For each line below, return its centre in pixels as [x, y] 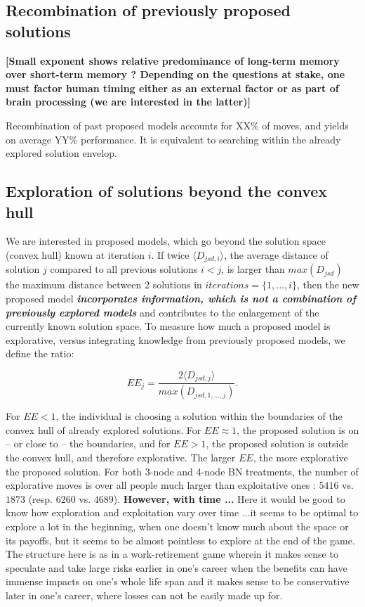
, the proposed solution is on [298, 429]
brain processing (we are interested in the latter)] [128, 102]
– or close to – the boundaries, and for [88, 443]
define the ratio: [40, 353]
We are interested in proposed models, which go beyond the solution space [166, 241]
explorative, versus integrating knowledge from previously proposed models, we [175, 339]
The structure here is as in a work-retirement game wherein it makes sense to [172, 554]
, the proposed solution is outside [277, 443]
